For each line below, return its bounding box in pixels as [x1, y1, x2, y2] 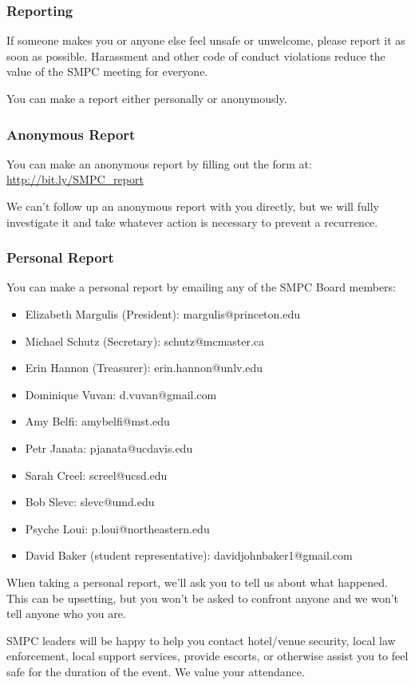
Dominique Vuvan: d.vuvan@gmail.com [25, 386, 217, 402]
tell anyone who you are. [6, 605, 126, 622]
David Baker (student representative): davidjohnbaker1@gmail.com [25, 547, 353, 564]
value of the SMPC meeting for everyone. [6, 63, 208, 80]
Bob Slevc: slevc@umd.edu [25, 493, 155, 510]
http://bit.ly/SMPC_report [6, 171, 144, 188]
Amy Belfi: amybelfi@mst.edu [25, 413, 170, 430]
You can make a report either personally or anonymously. [6, 90, 287, 106]
